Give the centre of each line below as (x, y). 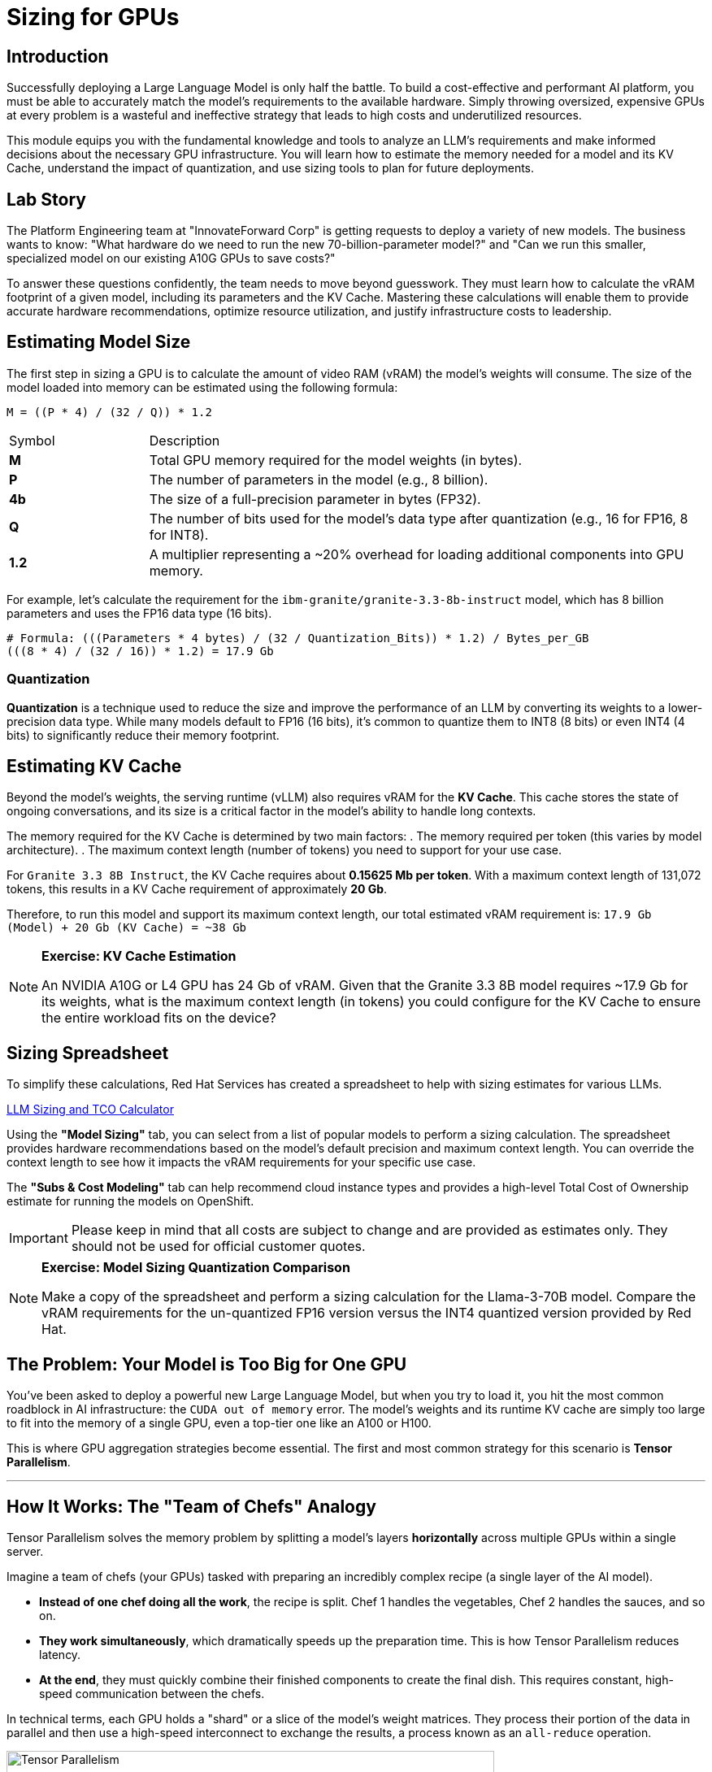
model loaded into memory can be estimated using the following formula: (202, 387)
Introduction (58, 56)
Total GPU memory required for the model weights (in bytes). (336, 460)
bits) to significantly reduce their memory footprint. (143, 735)
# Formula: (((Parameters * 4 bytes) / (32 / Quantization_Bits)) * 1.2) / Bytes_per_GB (298, 638)
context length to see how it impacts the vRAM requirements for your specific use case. (241, 1162)
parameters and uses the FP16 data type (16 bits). (139, 613)
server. (25, 1551)
